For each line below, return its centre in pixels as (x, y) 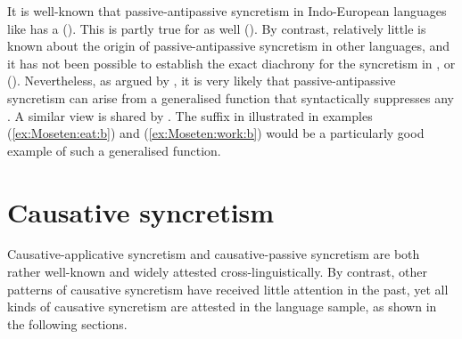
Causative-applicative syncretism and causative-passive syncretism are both (214, 254)
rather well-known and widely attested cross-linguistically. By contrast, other (217, 272)
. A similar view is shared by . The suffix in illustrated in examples (190, 115)
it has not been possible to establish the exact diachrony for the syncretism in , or (231, 63)
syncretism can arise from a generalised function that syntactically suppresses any (231, 97)
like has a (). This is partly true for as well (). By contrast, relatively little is (217, 28)
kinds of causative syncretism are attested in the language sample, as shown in (222, 307)
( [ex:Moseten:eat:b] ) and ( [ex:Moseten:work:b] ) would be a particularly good (216, 133)
